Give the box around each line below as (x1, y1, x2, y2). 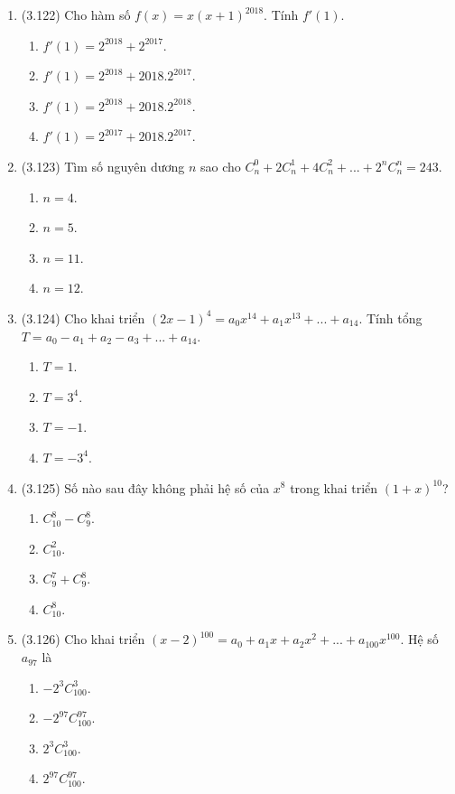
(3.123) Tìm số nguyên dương (21, 156, 185, 175)
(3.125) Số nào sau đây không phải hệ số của (21, 478, 270, 497)
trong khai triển (290, 478, 378, 497)
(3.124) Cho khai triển (21, 308, 145, 327)
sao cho (200, 156, 241, 175)
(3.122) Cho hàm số (21, 5, 131, 23)
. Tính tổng (358, 308, 422, 327)
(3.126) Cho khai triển (21, 630, 145, 649)
